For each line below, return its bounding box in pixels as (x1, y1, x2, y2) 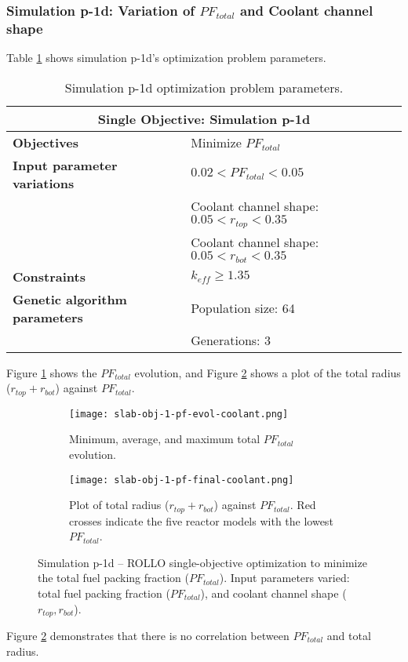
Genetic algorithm (13, 289, 127, 308)
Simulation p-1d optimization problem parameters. (64, 78, 344, 96)
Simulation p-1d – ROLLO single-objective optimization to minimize (38, 554, 367, 570)
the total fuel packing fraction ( (38, 569, 189, 586)
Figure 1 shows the (6, 364, 97, 380)
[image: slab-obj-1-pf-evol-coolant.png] (69, 408, 289, 420)
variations (13, 173, 75, 192)
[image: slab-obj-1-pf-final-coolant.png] (69, 474, 294, 486)
